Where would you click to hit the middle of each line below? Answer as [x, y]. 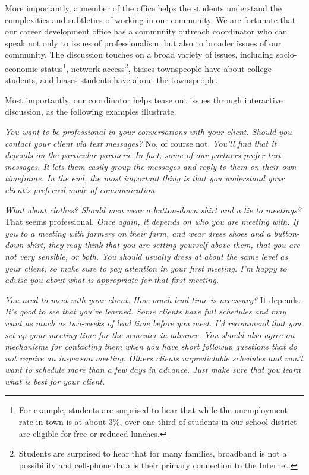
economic [21, 68]
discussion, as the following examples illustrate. [91, 111]
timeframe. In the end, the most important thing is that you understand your [145, 178]
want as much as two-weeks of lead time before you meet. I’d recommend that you [153, 323]
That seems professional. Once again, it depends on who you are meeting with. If [152, 221]
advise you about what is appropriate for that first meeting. [112, 280]
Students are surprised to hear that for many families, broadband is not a [153, 453]
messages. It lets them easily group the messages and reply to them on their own [151, 166]
